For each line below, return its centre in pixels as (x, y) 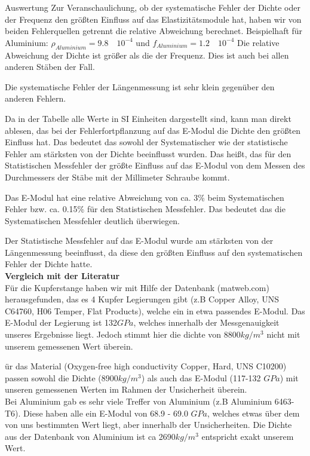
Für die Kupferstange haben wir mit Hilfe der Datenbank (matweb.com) (137, 287)
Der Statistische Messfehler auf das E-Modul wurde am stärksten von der (139, 241)
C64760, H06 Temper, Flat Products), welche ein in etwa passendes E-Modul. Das (155, 310)
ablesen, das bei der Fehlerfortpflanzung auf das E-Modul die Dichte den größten (153, 130)
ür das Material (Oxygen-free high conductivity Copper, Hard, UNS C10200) (146, 366)
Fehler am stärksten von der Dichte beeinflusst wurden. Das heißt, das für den (148, 153)
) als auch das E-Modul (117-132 (201, 377)
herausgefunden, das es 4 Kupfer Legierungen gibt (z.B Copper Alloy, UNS (142, 299)
